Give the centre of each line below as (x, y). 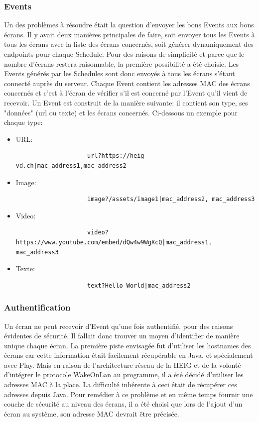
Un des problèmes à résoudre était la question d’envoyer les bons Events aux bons (129, 25)
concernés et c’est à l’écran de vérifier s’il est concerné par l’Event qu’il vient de (126, 93)
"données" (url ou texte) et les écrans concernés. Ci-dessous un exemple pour (121, 112)
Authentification (37, 307)
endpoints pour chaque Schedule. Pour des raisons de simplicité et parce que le (124, 54)
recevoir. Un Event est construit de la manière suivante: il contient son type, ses (126, 102)
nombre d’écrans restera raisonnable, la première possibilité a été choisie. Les (122, 63)
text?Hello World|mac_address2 (139, 285)
